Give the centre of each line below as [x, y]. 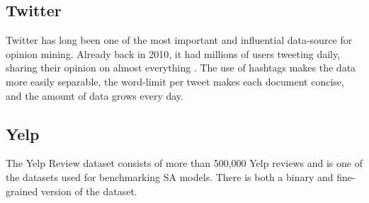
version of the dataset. [89, 191]
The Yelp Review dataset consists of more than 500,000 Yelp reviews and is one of [184, 163]
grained [22, 191]
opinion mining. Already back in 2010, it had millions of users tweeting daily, [173, 53]
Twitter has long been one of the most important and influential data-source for [179, 40]
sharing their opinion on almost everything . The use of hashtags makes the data [181, 68]
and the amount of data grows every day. [95, 95]
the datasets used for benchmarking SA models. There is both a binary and [170, 176]
